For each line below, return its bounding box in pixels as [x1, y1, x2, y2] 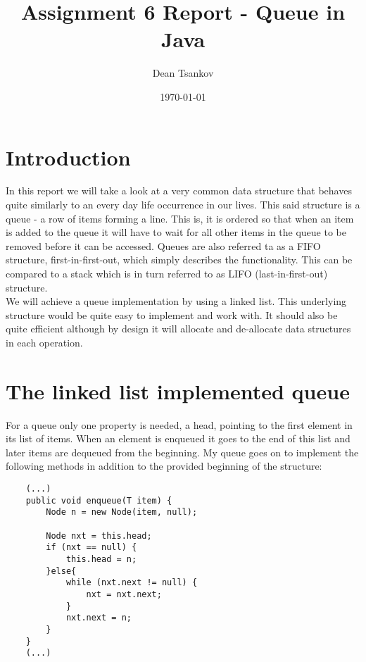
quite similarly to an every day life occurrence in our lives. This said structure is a [6, 197, 360, 212]
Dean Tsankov [152, 65, 214, 80]
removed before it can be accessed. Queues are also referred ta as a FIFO [6, 238, 321, 253]
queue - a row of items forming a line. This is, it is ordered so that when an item [6, 211, 354, 225]
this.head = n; [65, 554, 137, 564]
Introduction [6, 142, 131, 171]
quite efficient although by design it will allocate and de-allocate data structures [6, 321, 351, 336]
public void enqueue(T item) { [25, 495, 172, 506]
